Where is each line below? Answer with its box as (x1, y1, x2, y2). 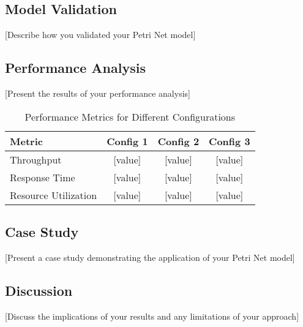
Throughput (10, 152, 62, 167)
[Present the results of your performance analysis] (5, 87, 190, 99)
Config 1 (107, 133, 148, 148)
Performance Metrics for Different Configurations (24, 109, 236, 124)
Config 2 (157, 133, 200, 148)
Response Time (10, 170, 75, 184)
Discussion (5, 280, 73, 299)
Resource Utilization (10, 187, 97, 202)
